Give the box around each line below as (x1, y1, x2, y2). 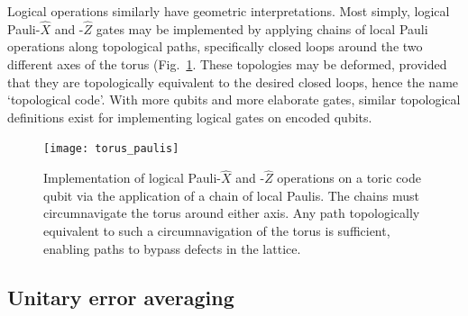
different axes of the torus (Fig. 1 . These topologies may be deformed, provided (7, 55, 447, 73)
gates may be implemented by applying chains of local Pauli (96, 19, 428, 38)
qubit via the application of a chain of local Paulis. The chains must (43, 185, 419, 204)
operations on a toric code (277, 168, 421, 187)
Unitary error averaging (7, 283, 234, 311)
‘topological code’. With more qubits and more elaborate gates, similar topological (7, 90, 461, 109)
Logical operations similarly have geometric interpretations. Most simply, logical (7, 2, 450, 20)
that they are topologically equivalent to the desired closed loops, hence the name (7, 72, 459, 91)
